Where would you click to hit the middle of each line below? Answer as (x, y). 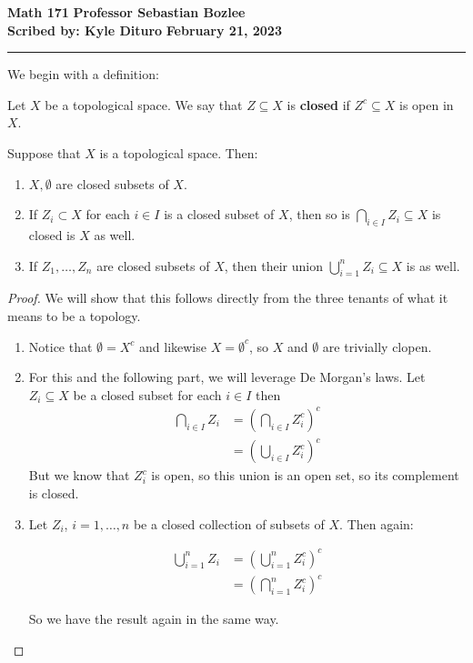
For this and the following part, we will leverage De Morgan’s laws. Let (227, 377)
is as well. (433, 265)
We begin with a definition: (83, 74)
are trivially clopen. (377, 346)
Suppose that (44, 152)
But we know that (79, 475)
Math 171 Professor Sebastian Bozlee (126, 12)
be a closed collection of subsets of (229, 523)
